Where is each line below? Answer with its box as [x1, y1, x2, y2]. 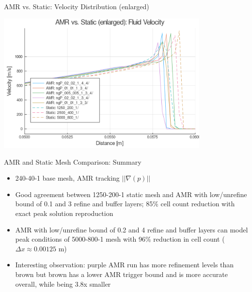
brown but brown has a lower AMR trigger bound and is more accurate [15, 269, 228, 279]
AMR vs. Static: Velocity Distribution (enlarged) [4, 1, 149, 11]
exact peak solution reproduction [15, 208, 113, 218]
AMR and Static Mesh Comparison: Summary [4, 156, 142, 167]
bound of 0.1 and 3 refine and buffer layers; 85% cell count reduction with [15, 199, 235, 209]
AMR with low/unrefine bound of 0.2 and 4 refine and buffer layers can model [15, 224, 248, 234]
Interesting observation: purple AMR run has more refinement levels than [15, 260, 234, 270]
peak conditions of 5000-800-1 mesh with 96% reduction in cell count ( [15, 234, 225, 244]
